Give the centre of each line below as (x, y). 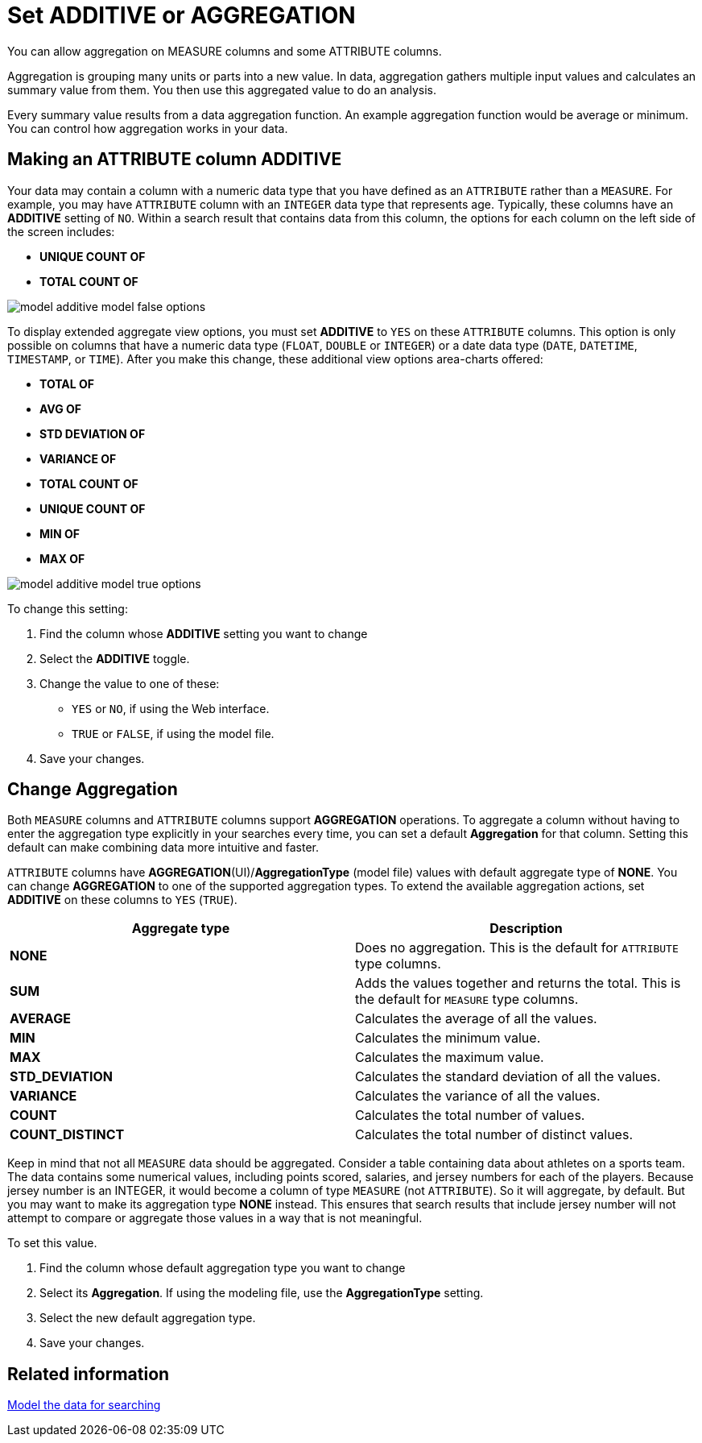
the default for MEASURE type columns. (467, 999)
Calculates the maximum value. (450, 1057)
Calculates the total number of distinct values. (494, 1135)
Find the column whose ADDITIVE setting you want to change (204, 633)
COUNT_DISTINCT (67, 1135)
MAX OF (62, 558)
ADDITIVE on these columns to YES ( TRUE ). (122, 900)
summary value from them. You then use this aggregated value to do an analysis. (222, 89)
